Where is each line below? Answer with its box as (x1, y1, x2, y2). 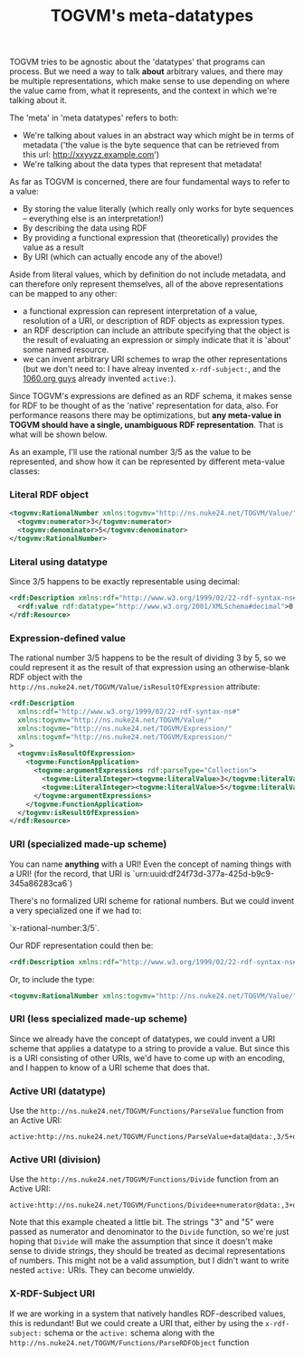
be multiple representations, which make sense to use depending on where (9, 76, 290, 87)
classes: (9, 466, 41, 477)
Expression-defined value (9, 631, 127, 644)
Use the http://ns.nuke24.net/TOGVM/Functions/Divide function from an (9, 1173, 279, 1185)
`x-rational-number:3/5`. (9, 922, 100, 933)
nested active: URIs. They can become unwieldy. (9, 1265, 195, 1276)
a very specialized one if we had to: (9, 905, 142, 916)
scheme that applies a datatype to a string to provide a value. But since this (9, 1042, 290, 1054)
